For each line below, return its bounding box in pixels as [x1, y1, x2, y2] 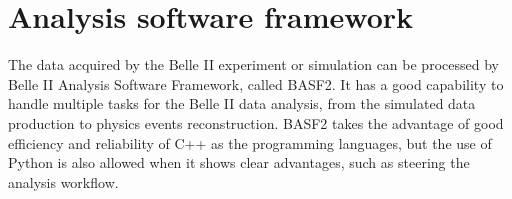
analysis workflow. [8, 171, 119, 192]
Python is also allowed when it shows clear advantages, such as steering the [8, 152, 470, 173]
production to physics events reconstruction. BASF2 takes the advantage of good [8, 112, 504, 133]
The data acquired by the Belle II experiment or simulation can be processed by [8, 54, 499, 75]
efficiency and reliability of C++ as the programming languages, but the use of [8, 132, 492, 153]
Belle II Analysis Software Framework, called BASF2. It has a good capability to [8, 73, 504, 94]
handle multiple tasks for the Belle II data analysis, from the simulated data [8, 93, 476, 114]
